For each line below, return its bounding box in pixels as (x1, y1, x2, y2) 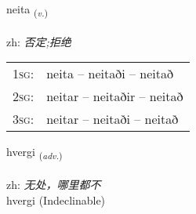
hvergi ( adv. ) (6, 143, 63, 162)
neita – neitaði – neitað (46, 64, 173, 83)
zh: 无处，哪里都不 (6, 176, 101, 193)
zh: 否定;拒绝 (6, 33, 71, 49)
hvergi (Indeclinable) (6, 191, 106, 208)
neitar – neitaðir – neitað (46, 87, 183, 106)
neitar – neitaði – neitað (46, 110, 179, 129)
